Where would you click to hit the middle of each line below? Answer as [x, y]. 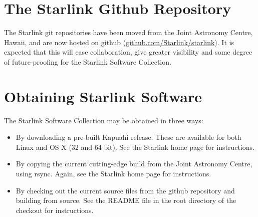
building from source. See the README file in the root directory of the [126, 200]
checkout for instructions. [55, 210]
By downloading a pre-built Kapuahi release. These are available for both [128, 137]
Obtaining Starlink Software [103, 96]
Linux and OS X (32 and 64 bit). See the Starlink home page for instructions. [135, 147]
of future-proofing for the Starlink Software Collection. [88, 61]
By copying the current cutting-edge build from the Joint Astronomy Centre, [134, 164]
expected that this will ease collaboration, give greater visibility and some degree [128, 52]
